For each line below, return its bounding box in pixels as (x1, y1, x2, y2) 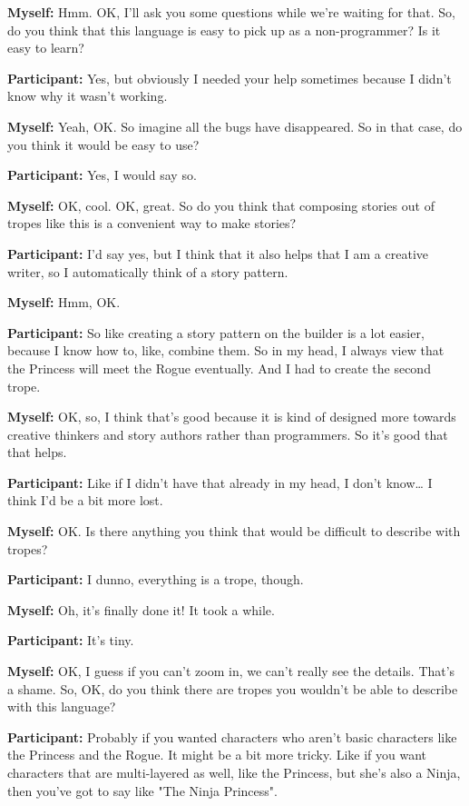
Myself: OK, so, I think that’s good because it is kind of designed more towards (7, 407, 456, 426)
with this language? (7, 697, 116, 716)
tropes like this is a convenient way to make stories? (7, 214, 297, 233)
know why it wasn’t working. (7, 86, 168, 105)
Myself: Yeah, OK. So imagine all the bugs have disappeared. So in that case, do (7, 116, 463, 135)
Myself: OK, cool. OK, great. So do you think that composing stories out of (7, 195, 435, 214)
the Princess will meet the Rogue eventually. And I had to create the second (7, 358, 431, 377)
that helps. (7, 443, 67, 462)
